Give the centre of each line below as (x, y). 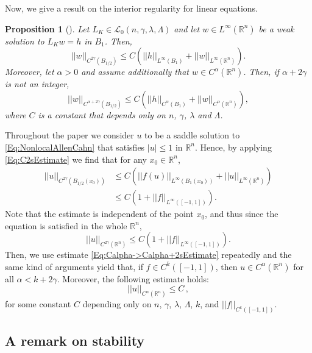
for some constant (38, 304)
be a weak (276, 28)
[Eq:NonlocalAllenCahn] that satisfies (75, 147)
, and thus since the (242, 214)
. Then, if (261, 72)
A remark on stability (75, 340)
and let (187, 28)
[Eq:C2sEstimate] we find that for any (76, 159)
